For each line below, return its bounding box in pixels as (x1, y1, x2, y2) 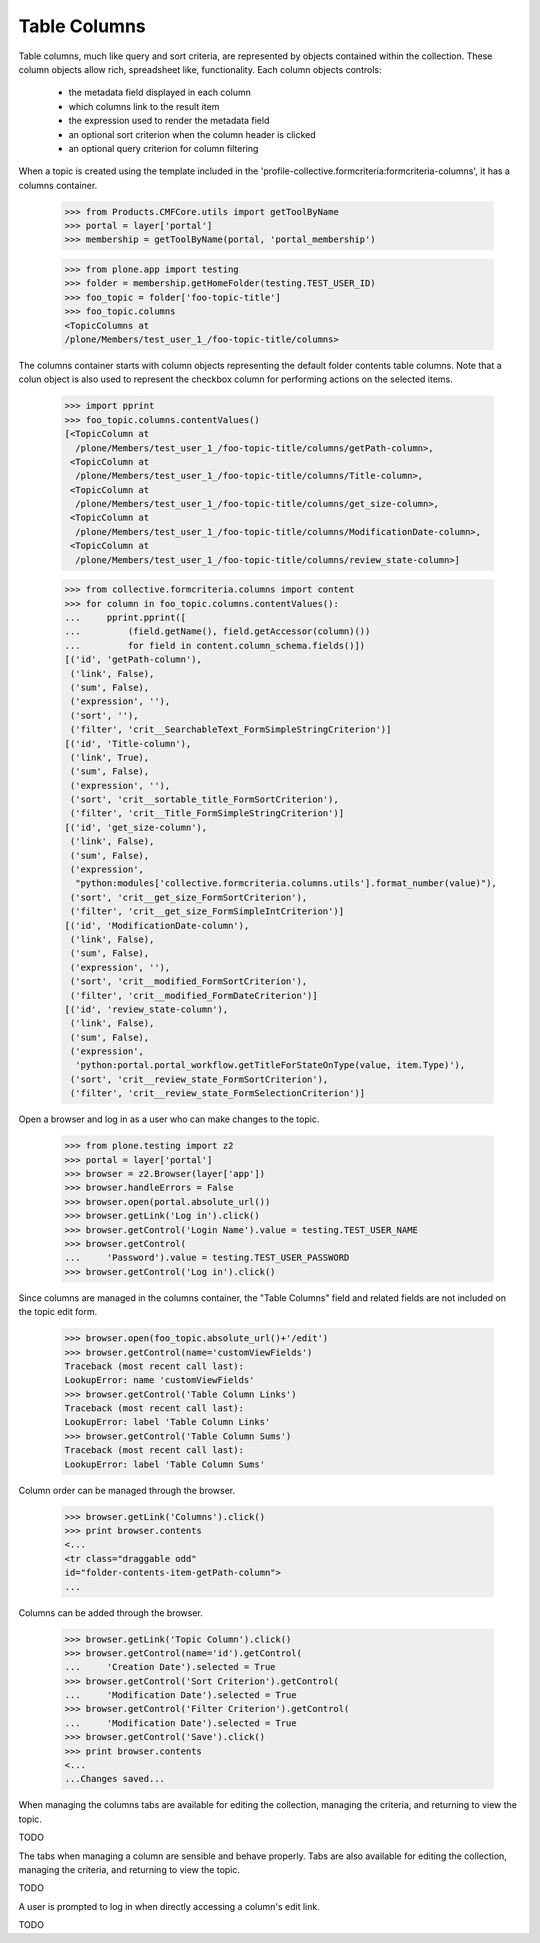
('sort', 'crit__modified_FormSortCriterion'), (70, 976, 308, 987)
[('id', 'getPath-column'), (64, 654, 202, 665)
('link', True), (70, 751, 150, 763)
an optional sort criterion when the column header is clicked (68, 128, 317, 140)
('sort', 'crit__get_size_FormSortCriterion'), (70, 891, 308, 903)
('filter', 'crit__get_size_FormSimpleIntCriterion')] (70, 906, 345, 917)
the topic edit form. (18, 1306, 98, 1318)
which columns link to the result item (68, 100, 220, 112)
